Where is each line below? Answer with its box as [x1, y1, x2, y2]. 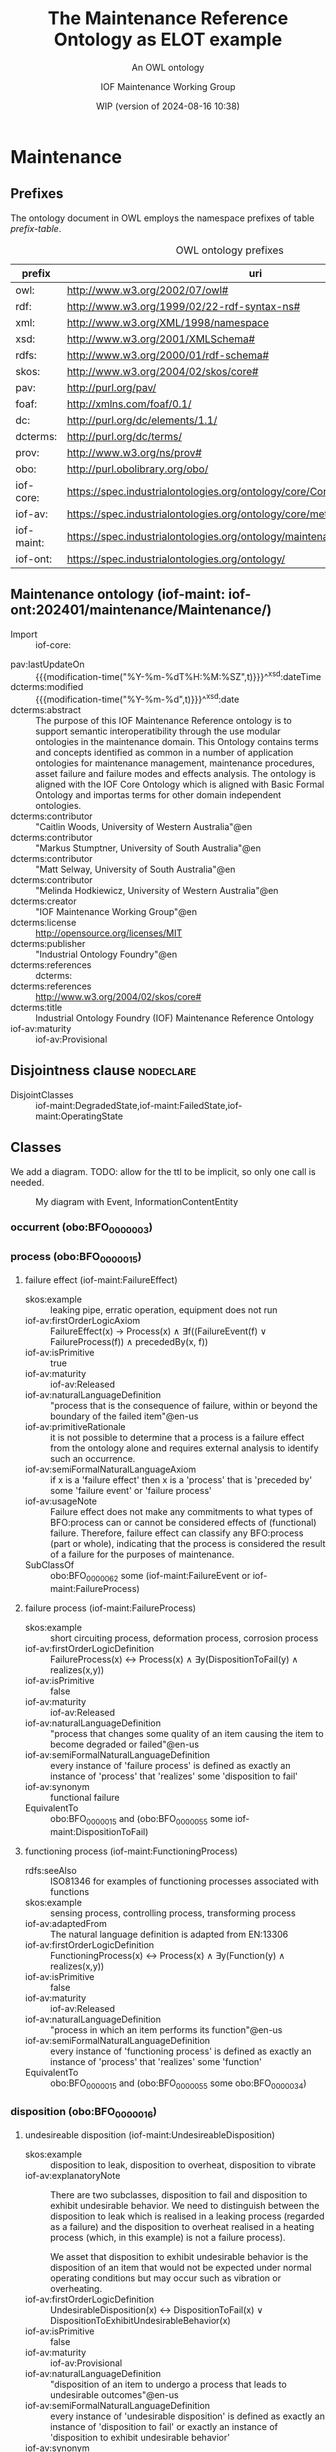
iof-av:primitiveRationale [24, 1421, 126, 1433]
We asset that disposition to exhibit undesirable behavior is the [49, 2251, 309, 2263]
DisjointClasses [10, 1088, 74, 1101]
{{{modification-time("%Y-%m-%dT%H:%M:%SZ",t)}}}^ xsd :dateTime [35, 668, 322, 682]
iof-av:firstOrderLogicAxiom [24, 1315, 141, 1327]
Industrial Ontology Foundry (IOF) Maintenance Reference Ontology [35, 1012, 315, 1024]
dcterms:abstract [10, 703, 82, 716]
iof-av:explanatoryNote [24, 2170, 121, 2182]
